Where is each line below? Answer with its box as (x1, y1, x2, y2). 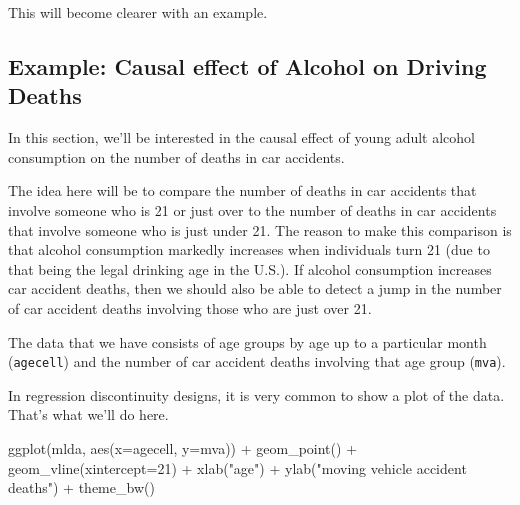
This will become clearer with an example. (8, 2, 268, 22)
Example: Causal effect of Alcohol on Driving (8, 50, 487, 81)
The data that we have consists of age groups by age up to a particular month (8, 331, 487, 352)
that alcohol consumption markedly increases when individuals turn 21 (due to (8, 239, 490, 260)
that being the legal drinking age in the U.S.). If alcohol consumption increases (8, 258, 492, 279)
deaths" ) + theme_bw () (8, 477, 155, 498)
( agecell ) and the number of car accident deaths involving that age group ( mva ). (8, 351, 506, 372)
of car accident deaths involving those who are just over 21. (8, 297, 372, 318)
